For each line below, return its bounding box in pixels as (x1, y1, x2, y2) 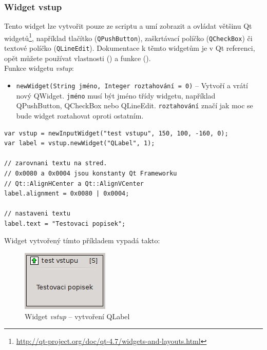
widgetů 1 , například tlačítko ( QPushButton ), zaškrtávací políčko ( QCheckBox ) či (4, 31, 253, 43)
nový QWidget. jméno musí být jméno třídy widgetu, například (16, 90, 216, 101)
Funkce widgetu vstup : (4, 63, 74, 73)
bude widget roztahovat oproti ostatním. (16, 110, 144, 121)
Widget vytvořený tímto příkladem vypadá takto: (4, 235, 160, 246)
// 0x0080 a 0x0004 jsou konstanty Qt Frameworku (4, 169, 177, 177)
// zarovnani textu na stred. (4, 160, 107, 167)
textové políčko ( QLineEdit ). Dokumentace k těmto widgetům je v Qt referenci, (4, 43, 255, 53)
